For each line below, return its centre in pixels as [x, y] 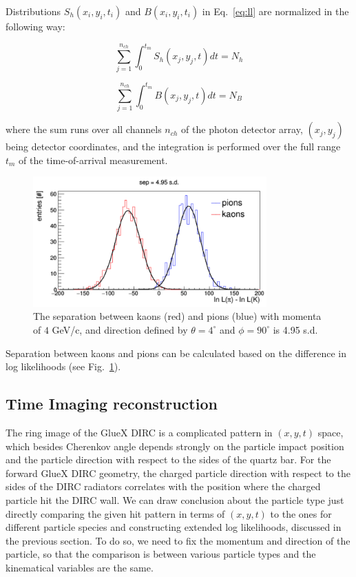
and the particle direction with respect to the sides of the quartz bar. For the [168, 459]
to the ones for [301, 513]
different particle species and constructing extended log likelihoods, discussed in [174, 527]
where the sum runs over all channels [84, 129]
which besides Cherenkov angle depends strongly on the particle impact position [175, 446]
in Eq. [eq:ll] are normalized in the [275, 11]
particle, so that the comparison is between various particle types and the [161, 554]
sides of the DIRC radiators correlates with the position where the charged [163, 486]
